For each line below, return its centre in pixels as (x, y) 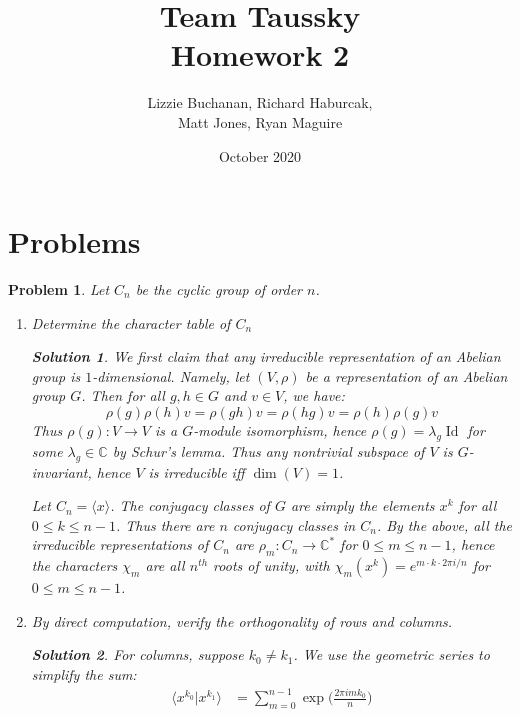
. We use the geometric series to (391, 654)
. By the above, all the (444, 524)
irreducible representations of (120, 544)
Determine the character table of (131, 322)
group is (56, 375)
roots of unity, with (271, 565)
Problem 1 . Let (59, 289)
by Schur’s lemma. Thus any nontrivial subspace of (268, 450)
